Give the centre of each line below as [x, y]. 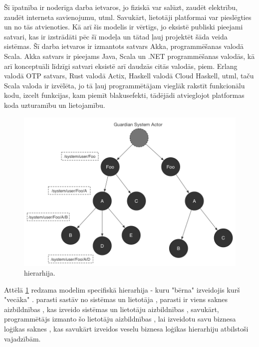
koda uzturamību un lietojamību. [55, 105]
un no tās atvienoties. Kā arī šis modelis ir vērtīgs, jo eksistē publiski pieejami [124, 27]
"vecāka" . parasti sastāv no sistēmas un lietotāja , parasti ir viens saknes [116, 299]
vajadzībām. [22, 338]
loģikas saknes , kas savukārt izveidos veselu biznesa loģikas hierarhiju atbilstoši [126, 329]
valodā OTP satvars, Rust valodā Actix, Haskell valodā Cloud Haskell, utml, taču [129, 76]
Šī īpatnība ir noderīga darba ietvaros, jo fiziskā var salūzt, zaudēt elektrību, [121, 7]
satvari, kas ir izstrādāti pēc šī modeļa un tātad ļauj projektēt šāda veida [116, 36]
